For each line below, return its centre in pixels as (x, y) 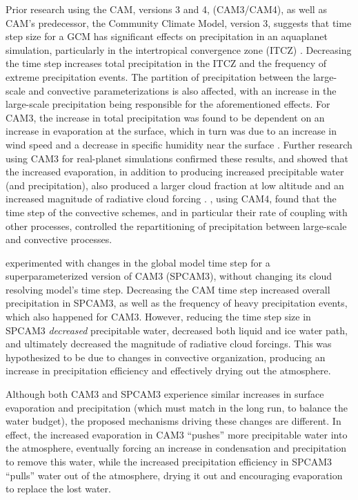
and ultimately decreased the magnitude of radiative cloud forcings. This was (169, 344)
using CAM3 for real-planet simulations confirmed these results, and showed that (177, 158)
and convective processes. (59, 239)
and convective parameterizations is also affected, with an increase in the (182, 90)
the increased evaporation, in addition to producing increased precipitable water (175, 172)
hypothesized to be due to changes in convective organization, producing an (166, 357)
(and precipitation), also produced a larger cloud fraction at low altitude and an (175, 185)
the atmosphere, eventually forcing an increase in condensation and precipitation (176, 448)
